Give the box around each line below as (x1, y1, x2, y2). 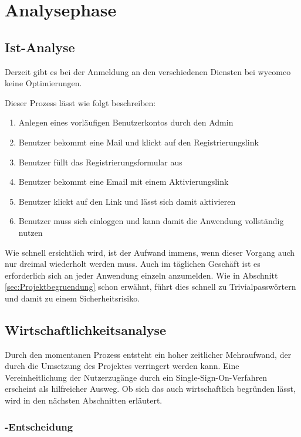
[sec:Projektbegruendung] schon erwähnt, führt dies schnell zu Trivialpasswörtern (5, 280, 296, 293)
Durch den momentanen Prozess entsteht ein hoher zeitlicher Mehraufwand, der (5, 348, 292, 360)
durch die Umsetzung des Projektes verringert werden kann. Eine (5, 360, 239, 372)
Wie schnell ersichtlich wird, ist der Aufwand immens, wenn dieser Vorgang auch (5, 246, 295, 258)
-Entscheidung (5, 419, 73, 433)
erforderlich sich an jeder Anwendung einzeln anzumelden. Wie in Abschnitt (5, 269, 278, 281)
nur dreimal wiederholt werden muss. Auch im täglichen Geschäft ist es (5, 258, 261, 270)
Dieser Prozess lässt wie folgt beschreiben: (5, 96, 156, 109)
